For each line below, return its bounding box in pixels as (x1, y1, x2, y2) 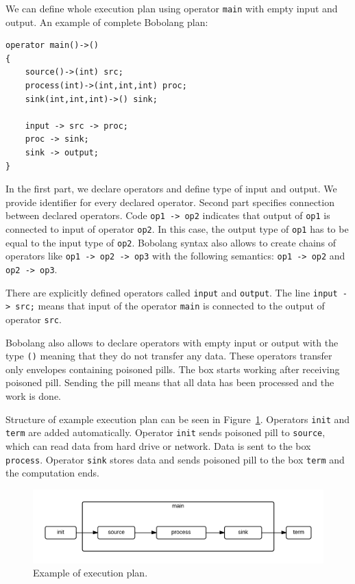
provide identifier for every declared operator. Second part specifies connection (5, 194, 334, 209)
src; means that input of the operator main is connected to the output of (15, 299, 325, 313)
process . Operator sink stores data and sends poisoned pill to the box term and (5, 452, 345, 466)
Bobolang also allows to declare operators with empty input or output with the (5, 335, 339, 349)
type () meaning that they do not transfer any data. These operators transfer (5, 348, 332, 363)
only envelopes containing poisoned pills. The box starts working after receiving (5, 361, 340, 376)
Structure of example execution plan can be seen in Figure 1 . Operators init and (5, 411, 350, 426)
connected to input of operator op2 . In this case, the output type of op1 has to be (5, 222, 349, 236)
